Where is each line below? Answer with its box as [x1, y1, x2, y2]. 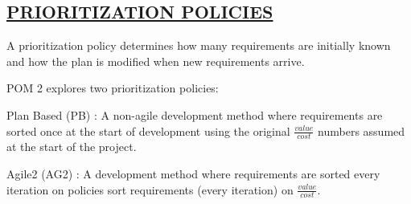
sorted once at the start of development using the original [6, 122, 290, 139]
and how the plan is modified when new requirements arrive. [6, 52, 305, 69]
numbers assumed [318, 122, 405, 139]
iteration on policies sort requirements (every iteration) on [6, 181, 294, 198]
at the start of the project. [6, 138, 137, 155]
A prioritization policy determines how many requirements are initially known [6, 37, 391, 54]
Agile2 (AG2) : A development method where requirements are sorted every [6, 165, 380, 182]
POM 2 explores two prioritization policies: [6, 80, 219, 96]
